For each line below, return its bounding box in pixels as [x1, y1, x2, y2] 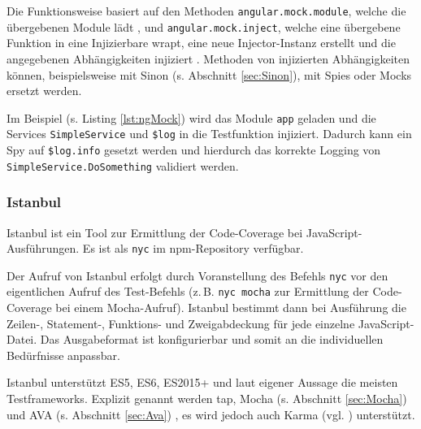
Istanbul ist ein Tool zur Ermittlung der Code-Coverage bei [7, 223, 303, 240]
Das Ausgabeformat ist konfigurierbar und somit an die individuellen [40, 331, 384, 348]
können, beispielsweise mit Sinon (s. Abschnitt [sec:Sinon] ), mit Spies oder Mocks [7, 66, 412, 83]
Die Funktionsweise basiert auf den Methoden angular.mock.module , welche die [7, 2, 406, 19]
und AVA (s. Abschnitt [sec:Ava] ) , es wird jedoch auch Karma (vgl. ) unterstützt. [7, 405, 415, 422]
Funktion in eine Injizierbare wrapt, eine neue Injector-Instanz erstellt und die [7, 34, 396, 51]
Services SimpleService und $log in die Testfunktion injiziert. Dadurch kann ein [7, 125, 412, 142]
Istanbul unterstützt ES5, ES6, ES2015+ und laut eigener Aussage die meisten [7, 374, 398, 391]
